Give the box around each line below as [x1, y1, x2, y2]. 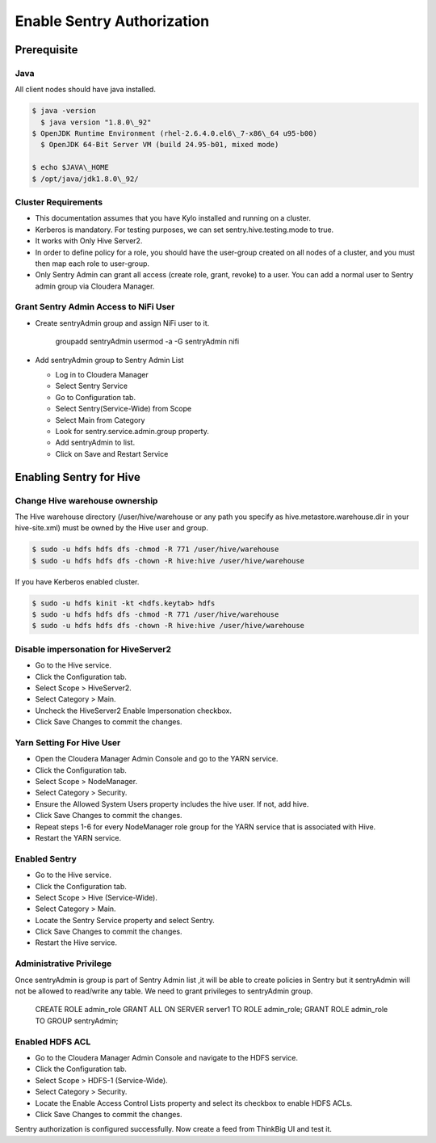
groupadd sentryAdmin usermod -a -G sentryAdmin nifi [55, 336, 240, 347]
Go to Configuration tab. [55, 392, 136, 402]
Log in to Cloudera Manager [55, 370, 149, 380]
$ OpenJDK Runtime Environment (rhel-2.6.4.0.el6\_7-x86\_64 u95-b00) [31, 129, 318, 138]
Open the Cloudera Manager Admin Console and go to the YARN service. [35, 754, 279, 764]
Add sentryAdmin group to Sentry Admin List [35, 355, 184, 365]
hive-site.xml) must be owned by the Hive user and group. [15, 523, 209, 533]
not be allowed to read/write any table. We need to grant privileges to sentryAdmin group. [15, 986, 313, 996]
